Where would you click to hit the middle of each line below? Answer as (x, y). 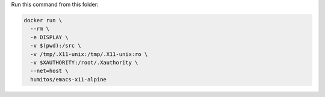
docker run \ (43, 20)
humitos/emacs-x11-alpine (68, 79)
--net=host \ (49, 71)
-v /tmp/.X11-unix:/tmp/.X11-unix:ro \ (89, 54)
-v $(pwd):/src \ (56, 46)
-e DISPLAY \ (49, 37)
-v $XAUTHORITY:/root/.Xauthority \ (84, 62)
